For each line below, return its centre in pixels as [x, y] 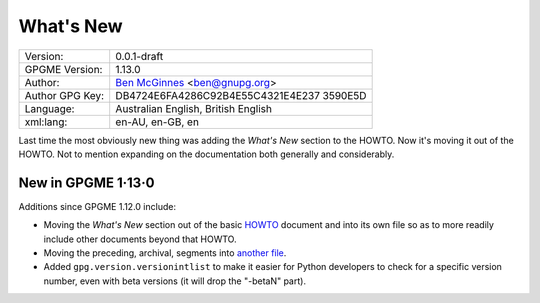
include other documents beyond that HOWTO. [140, 239]
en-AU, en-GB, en [157, 122]
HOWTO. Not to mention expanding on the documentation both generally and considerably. [206, 154]
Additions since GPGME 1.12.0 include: [97, 206]
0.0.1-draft [139, 56]
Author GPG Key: [64, 95]
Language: [49, 108]
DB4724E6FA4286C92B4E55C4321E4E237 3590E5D [241, 95]
